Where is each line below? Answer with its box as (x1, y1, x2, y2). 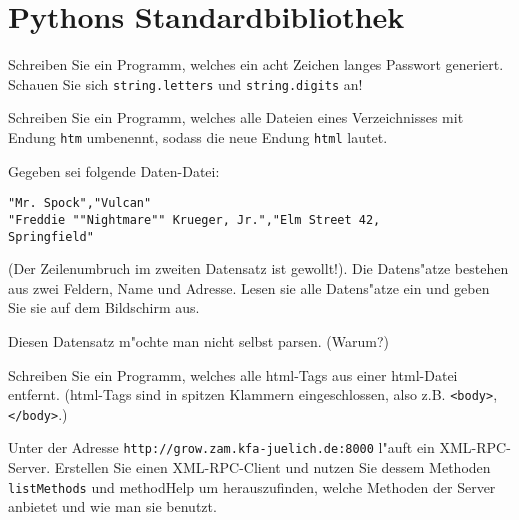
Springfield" (8, 229, 94, 244)
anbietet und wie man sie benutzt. (8, 496, 217, 517)
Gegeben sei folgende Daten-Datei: (8, 160, 220, 181)
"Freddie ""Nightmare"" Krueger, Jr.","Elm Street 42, (8, 212, 381, 227)
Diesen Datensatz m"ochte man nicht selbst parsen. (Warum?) (8, 330, 389, 351)
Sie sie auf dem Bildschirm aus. (8, 297, 200, 318)
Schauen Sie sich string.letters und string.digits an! (8, 73, 363, 94)
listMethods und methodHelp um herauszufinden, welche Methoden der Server (8, 476, 496, 497)
